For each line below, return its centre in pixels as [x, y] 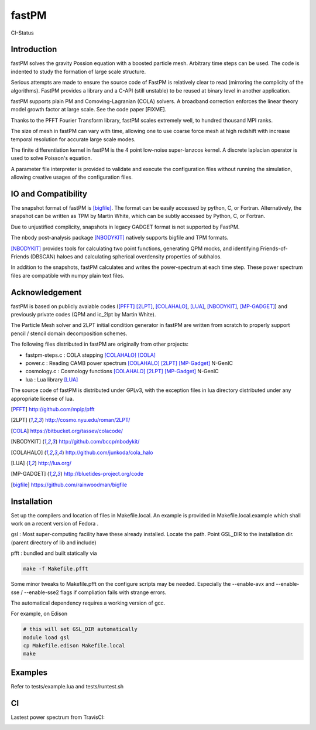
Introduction [34, 50]
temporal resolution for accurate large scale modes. [73, 139]
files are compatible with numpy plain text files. [68, 275]
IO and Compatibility [49, 194]
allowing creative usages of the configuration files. [72, 177]
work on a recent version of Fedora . [55, 524]
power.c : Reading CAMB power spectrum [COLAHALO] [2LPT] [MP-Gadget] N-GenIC [129, 363]
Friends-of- [274, 248]
